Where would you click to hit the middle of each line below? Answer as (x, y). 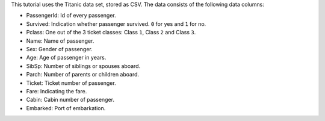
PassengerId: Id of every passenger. (71, 16)
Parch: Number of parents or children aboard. (83, 75)
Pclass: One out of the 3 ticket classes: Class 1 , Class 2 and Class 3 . (111, 33)
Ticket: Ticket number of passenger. (71, 83)
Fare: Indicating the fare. (57, 91)
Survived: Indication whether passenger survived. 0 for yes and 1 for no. (116, 23)
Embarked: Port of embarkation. (66, 108)
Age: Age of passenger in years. (66, 58)
